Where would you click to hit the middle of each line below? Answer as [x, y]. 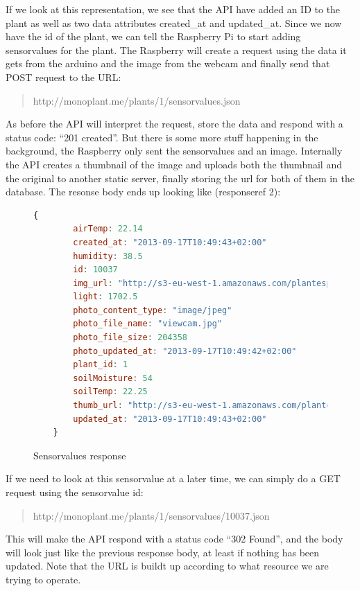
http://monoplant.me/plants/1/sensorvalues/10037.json [151, 515]
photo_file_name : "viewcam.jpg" [148, 324]
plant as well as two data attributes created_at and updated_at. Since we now [174, 23]
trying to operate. [43, 579]
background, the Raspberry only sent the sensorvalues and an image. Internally [174, 151]
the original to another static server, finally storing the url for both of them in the [180, 178]
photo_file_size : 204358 [130, 338]
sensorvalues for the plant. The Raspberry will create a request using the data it [176, 50]
